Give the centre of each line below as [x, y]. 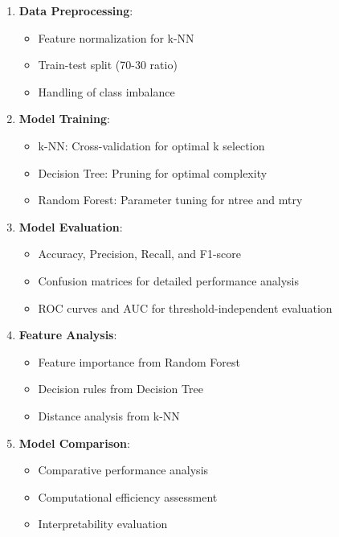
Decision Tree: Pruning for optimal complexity [153, 172]
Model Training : [64, 119]
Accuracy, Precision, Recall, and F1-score [140, 254]
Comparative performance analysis [123, 470]
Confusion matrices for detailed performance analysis [169, 280]
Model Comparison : [74, 443]
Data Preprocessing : [76, 10]
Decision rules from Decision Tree [120, 389]
